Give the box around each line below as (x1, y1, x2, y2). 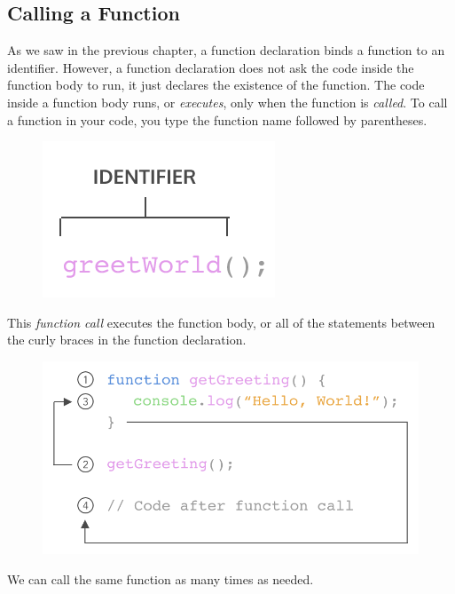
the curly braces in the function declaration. (7, 330, 247, 349)
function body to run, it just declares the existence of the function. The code (7, 75, 425, 94)
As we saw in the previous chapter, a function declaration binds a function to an (7, 41, 445, 59)
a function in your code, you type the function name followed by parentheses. (7, 110, 428, 129)
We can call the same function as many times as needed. (7, 569, 314, 588)
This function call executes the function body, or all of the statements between (7, 313, 435, 331)
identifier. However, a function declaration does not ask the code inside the (7, 58, 414, 76)
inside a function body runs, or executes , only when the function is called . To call (7, 92, 448, 111)
